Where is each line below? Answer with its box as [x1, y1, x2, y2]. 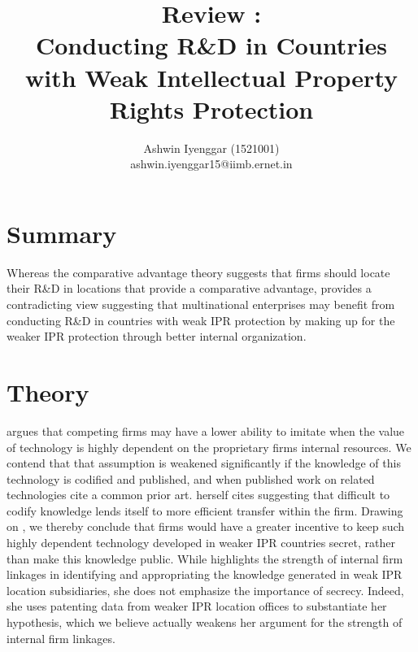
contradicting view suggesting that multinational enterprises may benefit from [7, 296, 395, 312]
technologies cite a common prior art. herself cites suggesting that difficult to [7, 486, 390, 503]
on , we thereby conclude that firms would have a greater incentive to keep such [7, 518, 405, 535]
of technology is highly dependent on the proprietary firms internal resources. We [7, 438, 411, 455]
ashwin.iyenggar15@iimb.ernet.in [130, 155, 293, 172]
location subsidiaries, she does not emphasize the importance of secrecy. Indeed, [7, 581, 404, 598]
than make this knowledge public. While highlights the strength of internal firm [7, 550, 403, 567]
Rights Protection [109, 92, 314, 125]
